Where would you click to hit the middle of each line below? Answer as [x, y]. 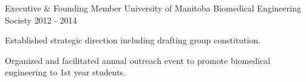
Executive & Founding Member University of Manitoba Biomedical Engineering [153, 8]
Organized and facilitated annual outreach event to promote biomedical [138, 60]
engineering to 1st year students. [66, 72]
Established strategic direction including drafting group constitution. [133, 40]
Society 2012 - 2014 [41, 20]
